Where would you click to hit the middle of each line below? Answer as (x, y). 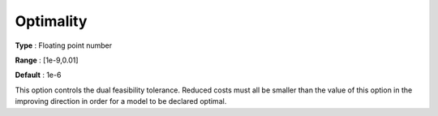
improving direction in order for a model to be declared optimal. (121, 101)
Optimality (51, 21)
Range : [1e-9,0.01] (47, 60)
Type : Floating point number (64, 45)
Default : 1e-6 (38, 75)
